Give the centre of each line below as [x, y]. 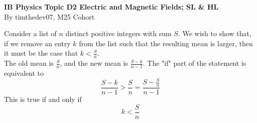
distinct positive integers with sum [118, 33]
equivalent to [24, 73]
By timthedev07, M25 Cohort [49, 16]
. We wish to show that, [215, 33]
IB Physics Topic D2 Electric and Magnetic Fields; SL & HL [111, 7]
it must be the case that [41, 53]
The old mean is [29, 63]
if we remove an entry [37, 43]
